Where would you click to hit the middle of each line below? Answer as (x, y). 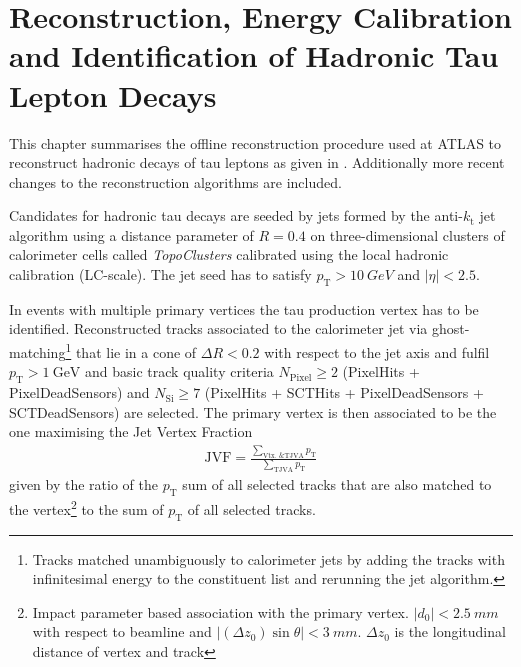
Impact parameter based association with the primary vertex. (220, 611)
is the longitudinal (450, 631)
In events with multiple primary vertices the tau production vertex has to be (244, 308)
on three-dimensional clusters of (407, 234)
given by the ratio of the (83, 484)
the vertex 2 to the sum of (86, 507)
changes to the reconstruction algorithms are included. (175, 181)
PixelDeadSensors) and (79, 392)
